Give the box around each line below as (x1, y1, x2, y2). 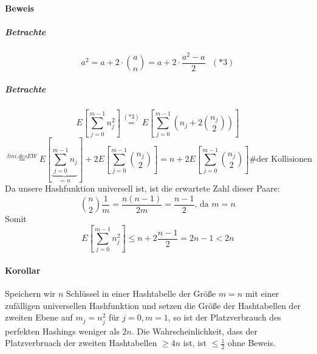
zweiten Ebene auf (5, 311, 73, 324)
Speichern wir (5, 287, 56, 300)
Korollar (5, 263, 41, 276)
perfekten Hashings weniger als (5, 324, 120, 337)
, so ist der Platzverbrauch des (168, 311, 281, 324)
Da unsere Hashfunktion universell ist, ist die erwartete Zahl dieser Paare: (5, 182, 280, 195)
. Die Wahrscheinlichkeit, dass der (131, 324, 257, 337)
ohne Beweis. (227, 336, 276, 349)
